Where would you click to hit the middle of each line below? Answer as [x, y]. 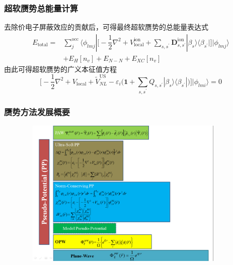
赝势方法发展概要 [37, 111]
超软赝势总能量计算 [41, 8]
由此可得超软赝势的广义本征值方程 [60, 69]
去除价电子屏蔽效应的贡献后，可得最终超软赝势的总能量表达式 [106, 27]
